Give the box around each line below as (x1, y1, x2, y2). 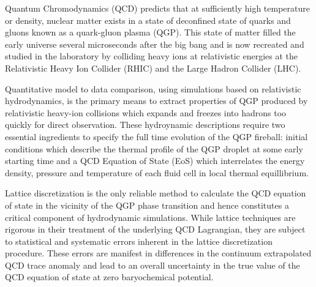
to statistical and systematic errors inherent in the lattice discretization (5, 234, 273, 247)
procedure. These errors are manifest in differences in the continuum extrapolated (5, 247, 312, 259)
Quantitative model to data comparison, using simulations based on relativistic (5, 82, 301, 95)
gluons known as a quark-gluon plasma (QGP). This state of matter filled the (5, 26, 296, 39)
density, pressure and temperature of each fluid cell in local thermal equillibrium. (5, 166, 309, 179)
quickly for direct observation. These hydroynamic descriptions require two (5, 118, 285, 131)
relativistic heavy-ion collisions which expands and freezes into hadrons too (5, 106, 287, 119)
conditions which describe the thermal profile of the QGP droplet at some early (5, 142, 303, 155)
